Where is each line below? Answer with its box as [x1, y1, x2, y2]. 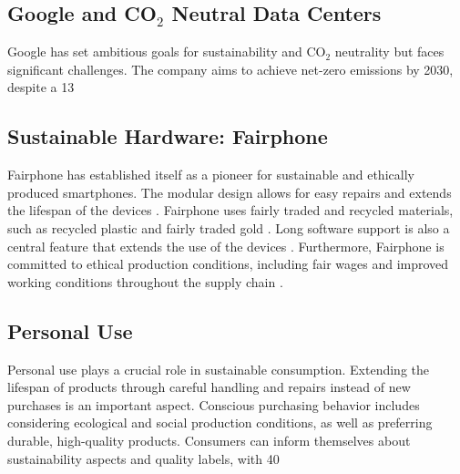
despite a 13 [7, 77, 75, 97]
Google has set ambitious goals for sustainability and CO [7, 42, 326, 61]
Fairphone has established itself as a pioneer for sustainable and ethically [7, 165, 414, 184]
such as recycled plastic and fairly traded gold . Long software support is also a [7, 218, 450, 237]
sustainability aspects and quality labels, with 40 [7, 448, 280, 468]
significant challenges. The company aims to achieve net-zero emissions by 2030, [7, 59, 454, 78]
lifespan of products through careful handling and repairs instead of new [7, 377, 411, 397]
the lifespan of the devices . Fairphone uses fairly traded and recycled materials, [7, 201, 454, 220]
